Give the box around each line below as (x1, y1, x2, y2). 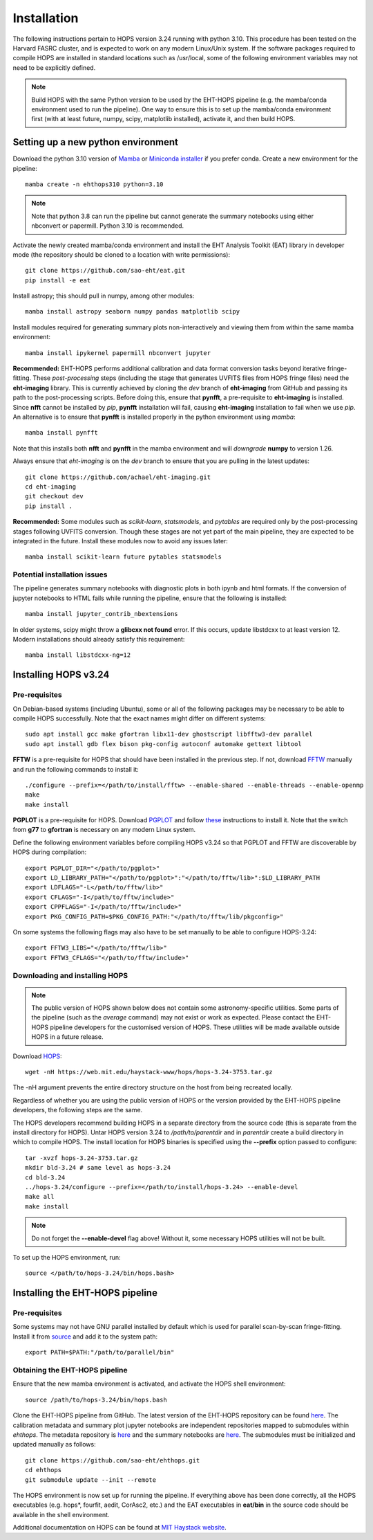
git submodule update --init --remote (25, 1476, 157, 1484)
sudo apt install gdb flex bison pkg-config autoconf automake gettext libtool (25, 740, 302, 748)
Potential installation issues (12, 570, 108, 579)
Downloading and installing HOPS (12, 970, 128, 980)
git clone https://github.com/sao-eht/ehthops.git (25, 1456, 200, 1464)
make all (25, 1193, 55, 1201)
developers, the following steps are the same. (12, 1106, 143, 1114)
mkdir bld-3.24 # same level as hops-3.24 (25, 1163, 171, 1172)
